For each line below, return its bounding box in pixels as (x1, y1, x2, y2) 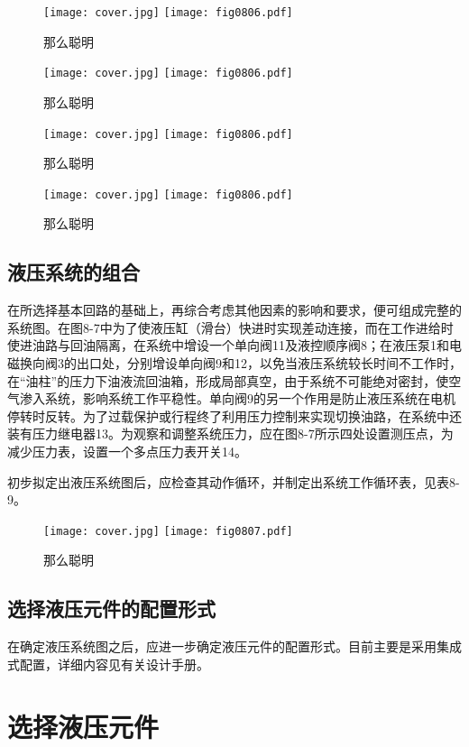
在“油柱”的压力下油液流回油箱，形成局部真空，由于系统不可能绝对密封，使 (7, 371, 449, 390)
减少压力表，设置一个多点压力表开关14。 (7, 441, 247, 460)
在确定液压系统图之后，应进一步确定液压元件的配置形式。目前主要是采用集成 (7, 637, 462, 656)
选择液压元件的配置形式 (7, 595, 216, 622)
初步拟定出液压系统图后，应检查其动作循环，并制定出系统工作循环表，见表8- (7, 472, 460, 491)
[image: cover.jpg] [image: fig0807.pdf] (43, 524, 293, 538)
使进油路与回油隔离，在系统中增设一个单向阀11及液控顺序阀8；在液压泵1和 (7, 336, 449, 355)
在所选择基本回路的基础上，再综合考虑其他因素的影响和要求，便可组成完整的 (7, 300, 462, 319)
